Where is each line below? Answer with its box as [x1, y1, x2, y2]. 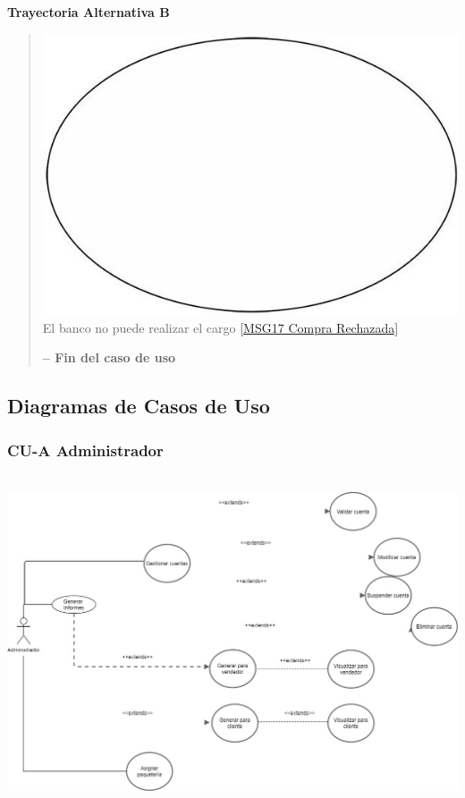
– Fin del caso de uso [42, 348, 176, 367]
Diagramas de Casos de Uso [7, 392, 270, 420]
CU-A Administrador [7, 438, 164, 461]
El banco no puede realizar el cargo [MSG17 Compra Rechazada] [42, 318, 399, 336]
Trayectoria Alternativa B [7, 3, 170, 21]
